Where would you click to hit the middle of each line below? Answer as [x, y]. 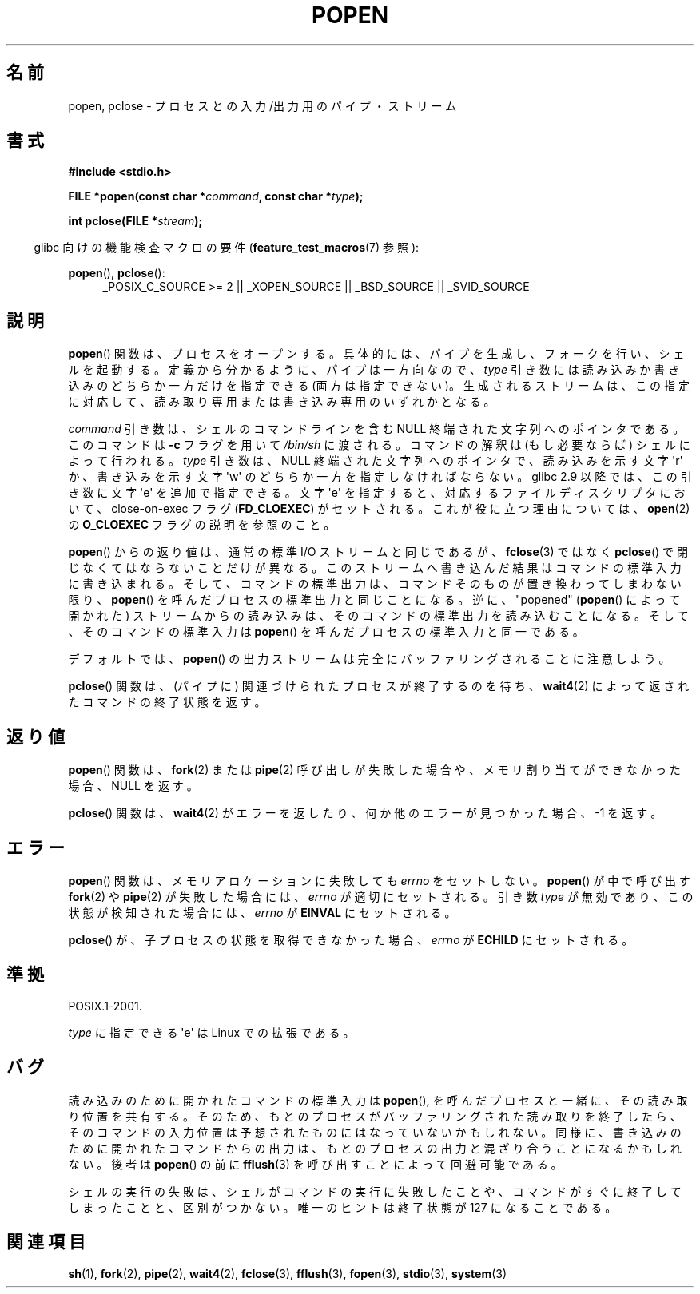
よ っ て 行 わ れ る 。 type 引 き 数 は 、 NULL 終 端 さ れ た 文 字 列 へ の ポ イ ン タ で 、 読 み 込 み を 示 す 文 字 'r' [376, 461]
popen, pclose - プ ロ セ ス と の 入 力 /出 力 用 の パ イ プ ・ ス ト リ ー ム [262, 105]
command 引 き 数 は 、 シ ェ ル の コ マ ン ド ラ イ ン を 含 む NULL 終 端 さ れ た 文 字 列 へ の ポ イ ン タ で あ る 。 [376, 429]
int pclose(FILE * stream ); [135, 221]
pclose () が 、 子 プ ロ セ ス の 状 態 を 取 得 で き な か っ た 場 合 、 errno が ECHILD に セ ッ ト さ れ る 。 [351, 939]
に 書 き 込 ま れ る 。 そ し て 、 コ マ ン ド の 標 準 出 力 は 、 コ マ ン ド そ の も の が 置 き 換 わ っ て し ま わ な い [375, 584]
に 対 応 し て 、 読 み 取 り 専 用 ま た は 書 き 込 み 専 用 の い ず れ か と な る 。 [282, 402]
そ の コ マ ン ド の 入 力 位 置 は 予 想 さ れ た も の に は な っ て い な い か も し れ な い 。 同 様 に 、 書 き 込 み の [375, 1132]
